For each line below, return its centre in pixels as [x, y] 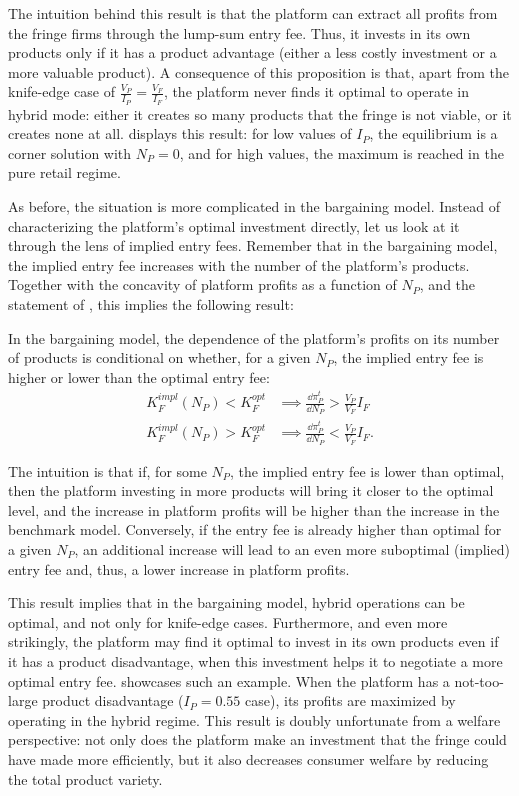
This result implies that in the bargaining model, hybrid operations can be [236, 602]
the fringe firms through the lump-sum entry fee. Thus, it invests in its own [239, 32]
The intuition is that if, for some [107, 470]
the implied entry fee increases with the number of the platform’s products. [239, 264]
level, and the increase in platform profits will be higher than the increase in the [254, 509]
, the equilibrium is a [433, 133]
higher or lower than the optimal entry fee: [139, 376]
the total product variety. [85, 778]
